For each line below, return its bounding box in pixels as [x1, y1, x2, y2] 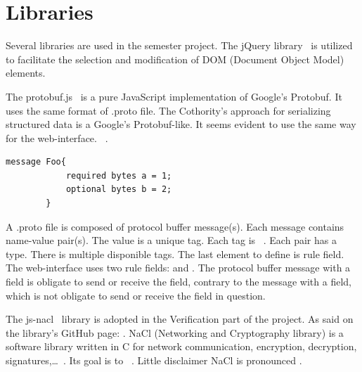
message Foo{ [6, 157, 66, 167]
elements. [6, 65, 46, 80]
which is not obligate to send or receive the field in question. [6, 288, 266, 302]
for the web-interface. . [6, 130, 108, 145]
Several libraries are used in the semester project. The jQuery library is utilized [6, 38, 353, 53]
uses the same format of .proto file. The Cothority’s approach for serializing [6, 103, 331, 117]
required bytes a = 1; [65, 170, 172, 181]
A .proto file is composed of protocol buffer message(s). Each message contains [6, 219, 344, 233]
